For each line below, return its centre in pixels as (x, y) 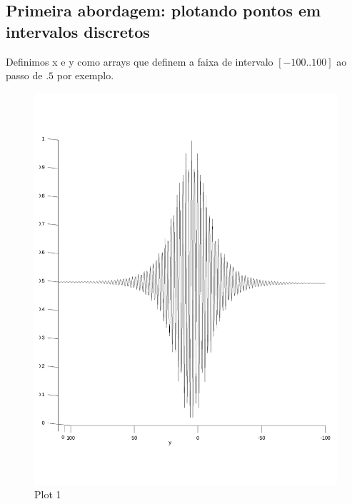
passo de (24, 75)
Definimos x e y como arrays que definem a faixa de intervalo (140, 61)
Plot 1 (48, 494)
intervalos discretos (78, 31)
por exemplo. (85, 75)
